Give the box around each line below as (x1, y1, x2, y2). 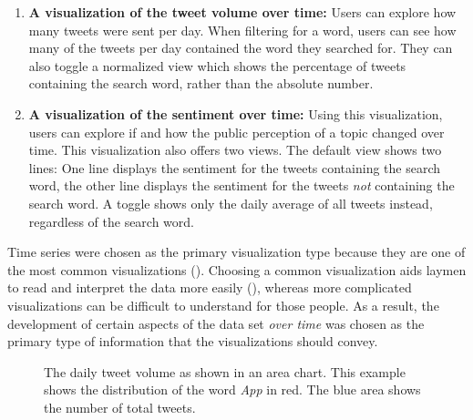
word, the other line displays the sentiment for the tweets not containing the (28, 176, 455, 195)
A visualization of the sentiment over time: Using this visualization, (28, 104, 443, 123)
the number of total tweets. (44, 397, 196, 416)
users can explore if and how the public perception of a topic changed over (28, 122, 445, 141)
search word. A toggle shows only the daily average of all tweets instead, (28, 193, 433, 212)
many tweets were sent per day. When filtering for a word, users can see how (28, 20, 457, 39)
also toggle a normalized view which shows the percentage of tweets (28, 56, 406, 75)
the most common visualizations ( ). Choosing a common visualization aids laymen (7, 260, 467, 279)
